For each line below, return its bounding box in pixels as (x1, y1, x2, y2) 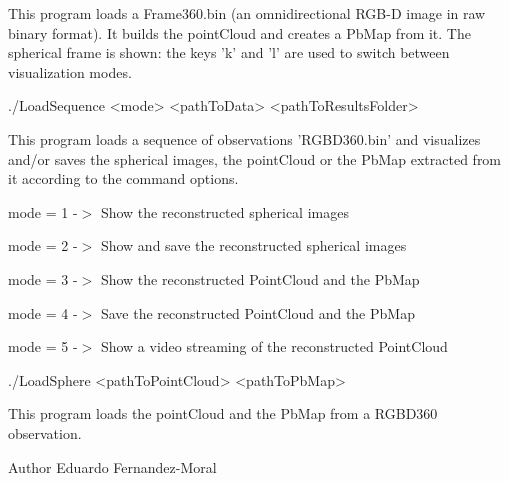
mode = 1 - (8, 201, 78, 222)
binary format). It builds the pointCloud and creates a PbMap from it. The (8, 22, 471, 43)
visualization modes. (8, 61, 132, 82)
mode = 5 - (8, 336, 78, 357)
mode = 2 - (8, 235, 78, 256)
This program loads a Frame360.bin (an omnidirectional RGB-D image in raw (8, 3, 486, 23)
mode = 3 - (8, 268, 78, 289)
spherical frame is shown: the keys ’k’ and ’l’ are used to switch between (8, 42, 450, 63)
